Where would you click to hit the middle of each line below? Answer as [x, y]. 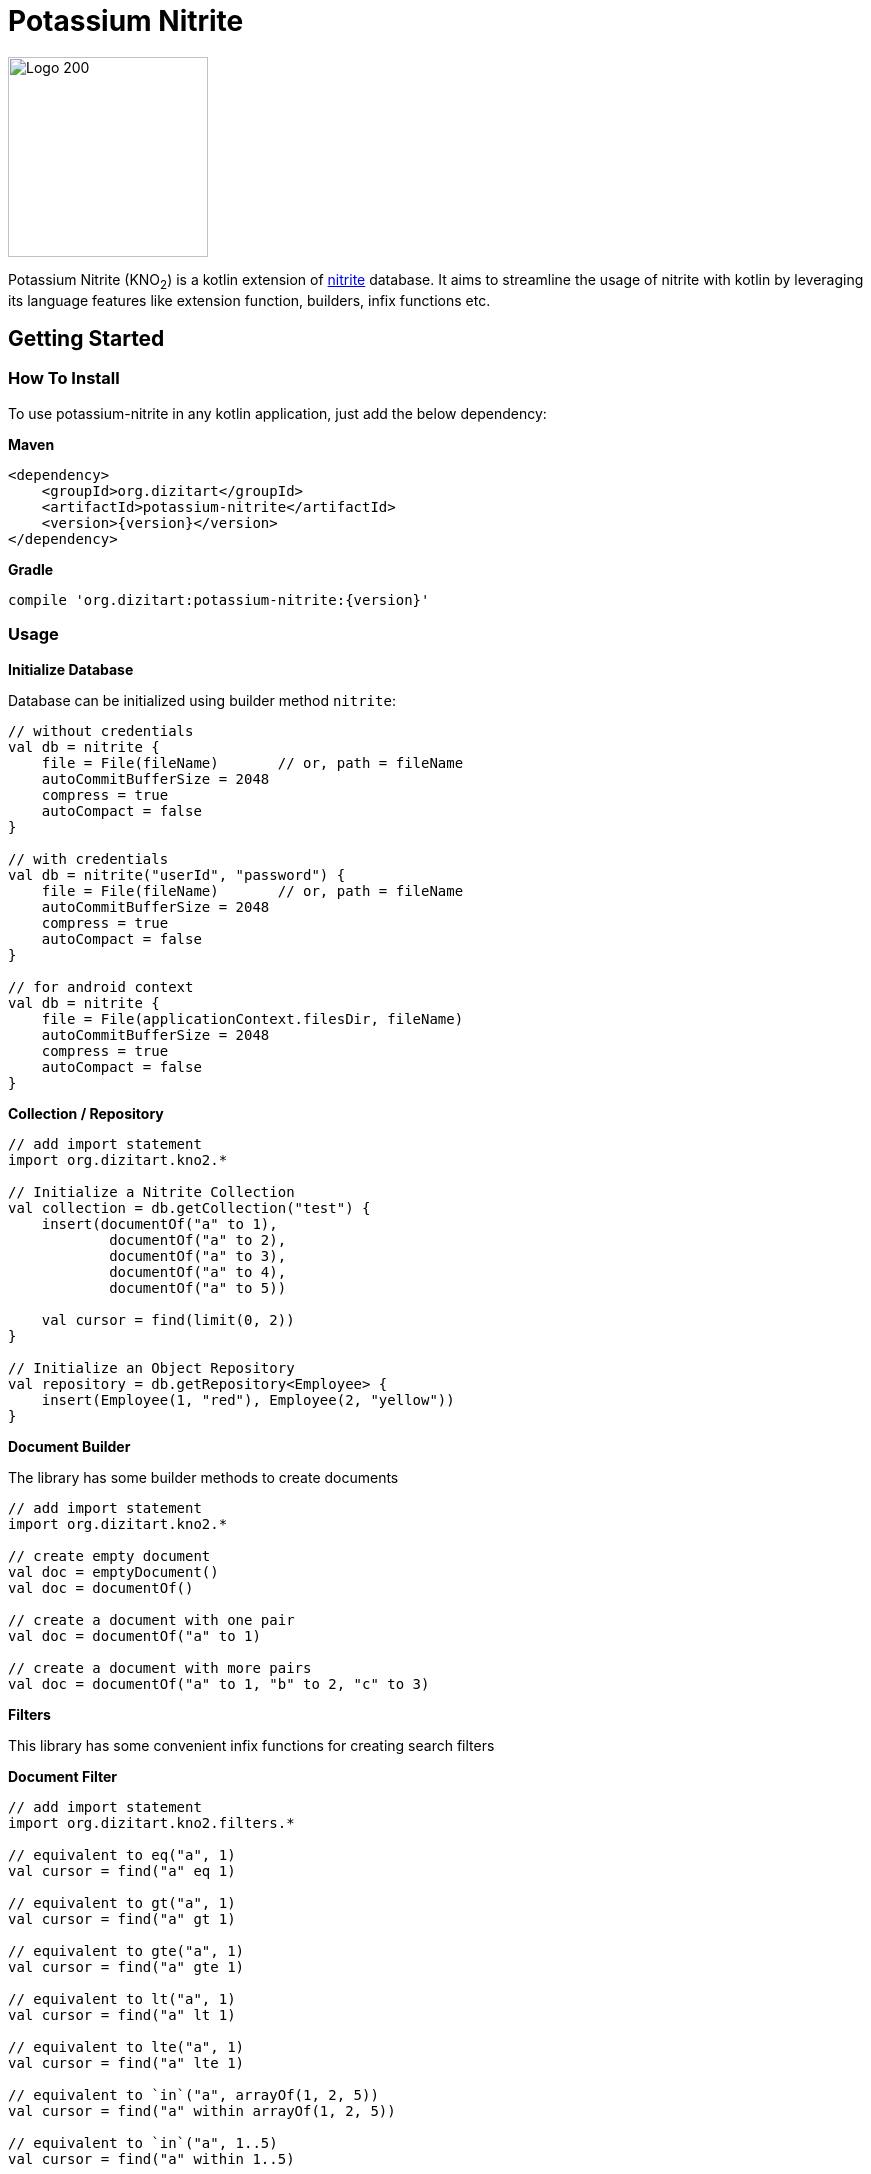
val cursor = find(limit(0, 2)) [168, 1319]
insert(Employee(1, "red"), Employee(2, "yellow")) [248, 1399]
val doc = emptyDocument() [113, 1571]
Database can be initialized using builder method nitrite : [202, 700]
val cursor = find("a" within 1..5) [151, 2158]
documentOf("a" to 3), [198, 1255]
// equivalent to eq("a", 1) [122, 1854]
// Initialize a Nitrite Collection [151, 1191]
